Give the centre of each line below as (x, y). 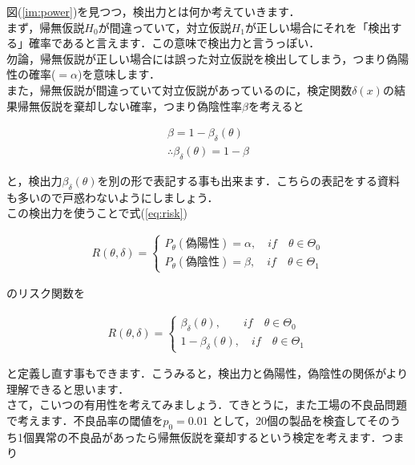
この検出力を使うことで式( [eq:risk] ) (97, 213)
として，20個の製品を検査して (290, 420)
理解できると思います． (68, 388)
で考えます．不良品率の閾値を (85, 420)
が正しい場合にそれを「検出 (318, 27)
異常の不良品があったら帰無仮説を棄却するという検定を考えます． (208, 437)
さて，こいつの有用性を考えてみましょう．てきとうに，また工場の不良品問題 (207, 404)
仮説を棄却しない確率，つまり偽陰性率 (141, 105)
